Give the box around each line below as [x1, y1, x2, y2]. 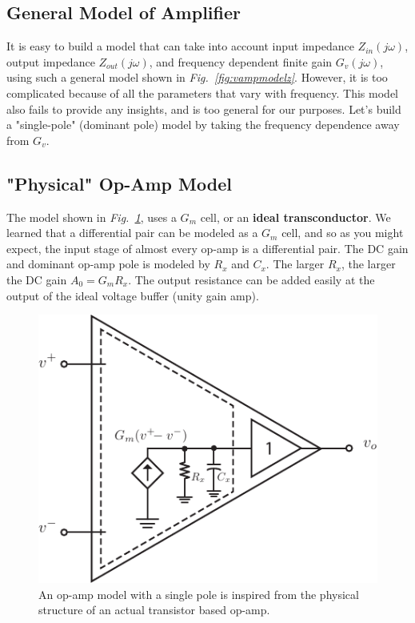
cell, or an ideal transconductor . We [200, 208, 391, 225]
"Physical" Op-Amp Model [6, 171, 232, 195]
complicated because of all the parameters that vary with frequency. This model [6, 84, 398, 101]
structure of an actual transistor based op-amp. [38, 601, 270, 618]
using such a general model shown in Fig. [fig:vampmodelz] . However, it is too [6, 69, 388, 86]
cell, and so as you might [281, 224, 404, 241]
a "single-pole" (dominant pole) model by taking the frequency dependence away [6, 116, 400, 133]
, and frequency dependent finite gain [149, 53, 333, 70]
